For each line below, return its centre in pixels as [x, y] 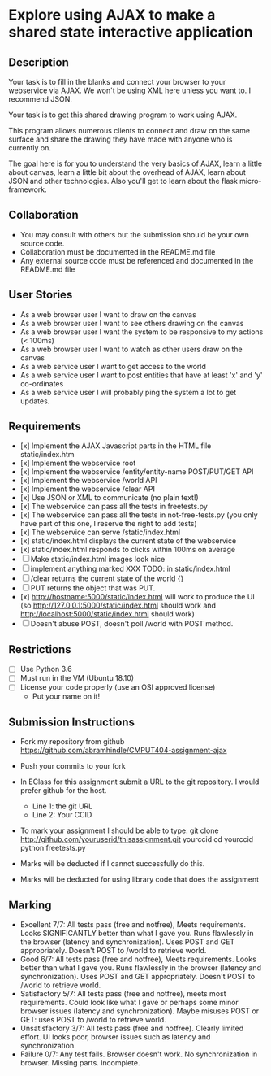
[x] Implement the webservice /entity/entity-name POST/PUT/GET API [137, 472]
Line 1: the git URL [62, 806]
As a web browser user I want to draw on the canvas [108, 314]
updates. [35, 401]
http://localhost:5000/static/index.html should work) [107, 614]
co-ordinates [42, 383]
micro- [250, 181]
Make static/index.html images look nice [98, 560]
